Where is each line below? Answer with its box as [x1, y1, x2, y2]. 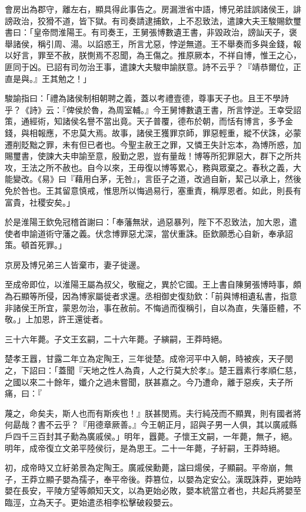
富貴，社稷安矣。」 [5, 196, 75, 208]
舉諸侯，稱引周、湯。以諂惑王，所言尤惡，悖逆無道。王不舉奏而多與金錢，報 [5, 37, 301, 49]
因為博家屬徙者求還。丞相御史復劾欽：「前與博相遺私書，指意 [62, 290, 297, 302]
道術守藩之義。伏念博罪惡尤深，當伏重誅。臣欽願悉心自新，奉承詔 [37, 227, 293, 239]
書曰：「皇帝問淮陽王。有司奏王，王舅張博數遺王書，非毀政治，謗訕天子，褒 [5, 26, 297, 38]
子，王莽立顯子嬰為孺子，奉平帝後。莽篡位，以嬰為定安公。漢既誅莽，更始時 [5, 473, 301, 485]
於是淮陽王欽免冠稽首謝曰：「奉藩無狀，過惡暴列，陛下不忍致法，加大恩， [5, 216, 289, 228]
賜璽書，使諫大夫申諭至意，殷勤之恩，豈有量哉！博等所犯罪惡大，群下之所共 [5, 150, 301, 162]
